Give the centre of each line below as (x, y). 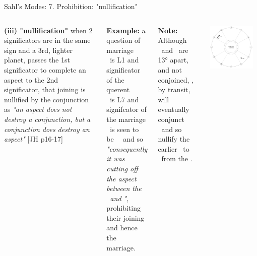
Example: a (126, 30)
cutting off (122, 168)
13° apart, (173, 60)
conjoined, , (176, 79)
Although (172, 40)
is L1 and (124, 60)
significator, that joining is (45, 89)
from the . (177, 158)
